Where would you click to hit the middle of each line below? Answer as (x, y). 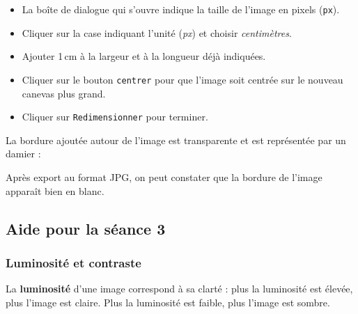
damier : (23, 154)
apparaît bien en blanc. (55, 190)
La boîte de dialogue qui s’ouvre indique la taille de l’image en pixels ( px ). (181, 9)
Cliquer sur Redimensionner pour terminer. (115, 117)
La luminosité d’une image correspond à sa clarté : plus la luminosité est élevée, (179, 289)
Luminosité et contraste (73, 262)
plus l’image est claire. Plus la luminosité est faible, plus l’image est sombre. (168, 302)
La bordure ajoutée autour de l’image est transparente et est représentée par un (176, 140)
